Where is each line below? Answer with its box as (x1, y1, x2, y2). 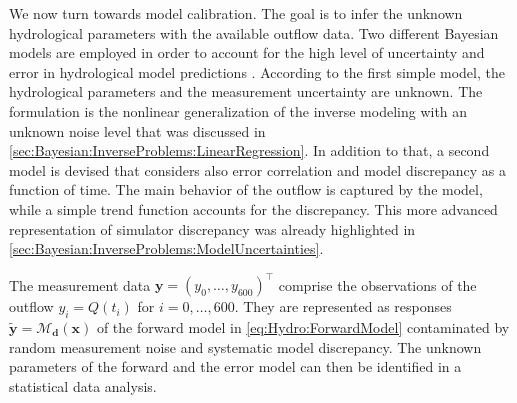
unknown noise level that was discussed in (9, 120, 266, 141)
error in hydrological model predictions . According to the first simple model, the (9, 61, 505, 82)
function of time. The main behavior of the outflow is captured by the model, (9, 179, 483, 200)
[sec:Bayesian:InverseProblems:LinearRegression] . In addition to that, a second (9, 140, 490, 161)
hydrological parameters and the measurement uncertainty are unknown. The (9, 81, 483, 102)
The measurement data (9, 274, 151, 295)
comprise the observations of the (278, 274, 477, 295)
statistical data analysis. (9, 375, 157, 396)
